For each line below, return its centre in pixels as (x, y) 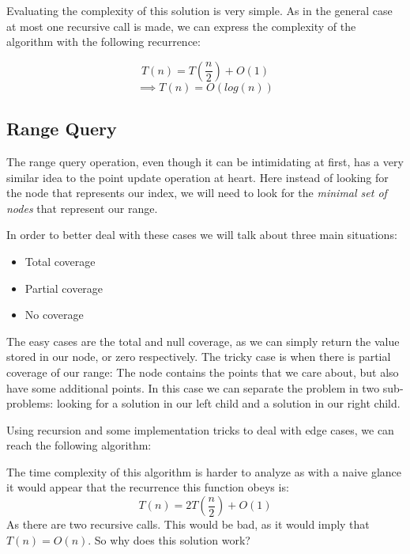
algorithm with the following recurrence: (103, 42)
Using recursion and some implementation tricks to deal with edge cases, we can (200, 429)
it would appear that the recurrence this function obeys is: (148, 487)
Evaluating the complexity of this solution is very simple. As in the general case (199, 10)
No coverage (54, 315)
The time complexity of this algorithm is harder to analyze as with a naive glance (204, 471)
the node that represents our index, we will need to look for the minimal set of (197, 193)
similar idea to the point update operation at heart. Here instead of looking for (197, 177)
